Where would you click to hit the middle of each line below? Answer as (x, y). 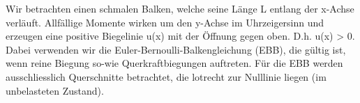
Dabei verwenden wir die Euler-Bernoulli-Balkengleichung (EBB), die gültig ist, (176, 49)
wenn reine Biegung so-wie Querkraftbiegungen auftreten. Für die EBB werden (174, 63)
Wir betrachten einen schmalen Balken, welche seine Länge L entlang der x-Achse (180, 8)
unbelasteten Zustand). (55, 90)
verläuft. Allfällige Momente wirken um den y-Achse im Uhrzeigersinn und (165, 22)
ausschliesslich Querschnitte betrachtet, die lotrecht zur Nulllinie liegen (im (166, 76)
